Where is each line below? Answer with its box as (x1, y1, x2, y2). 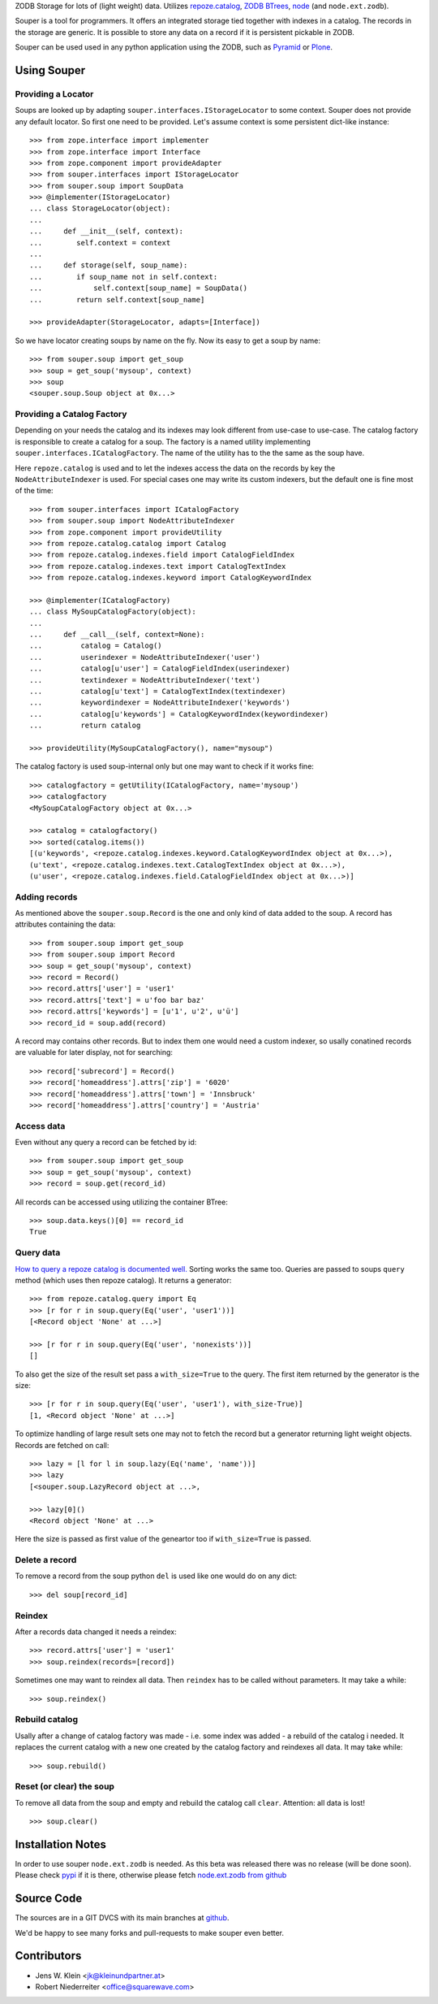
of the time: (15, 486, 54, 496)
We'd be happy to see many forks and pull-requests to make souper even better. (15, 1928, 284, 1937)
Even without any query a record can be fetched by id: (15, 1138, 197, 1147)
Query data (15, 1247, 61, 1259)
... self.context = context (29, 238, 171, 247)
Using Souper (15, 63, 86, 77)
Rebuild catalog (15, 1714, 79, 1725)
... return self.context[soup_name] (29, 295, 205, 304)
